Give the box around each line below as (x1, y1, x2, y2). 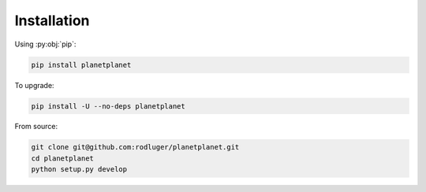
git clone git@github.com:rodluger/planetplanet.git (31, 142, 240, 152)
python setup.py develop (31, 165, 128, 174)
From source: (14, 122, 58, 131)
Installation (14, 12, 90, 29)
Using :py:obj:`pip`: (14, 39, 77, 49)
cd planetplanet (31, 153, 95, 163)
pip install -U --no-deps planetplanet (31, 102, 185, 110)
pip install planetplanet (31, 60, 132, 69)
